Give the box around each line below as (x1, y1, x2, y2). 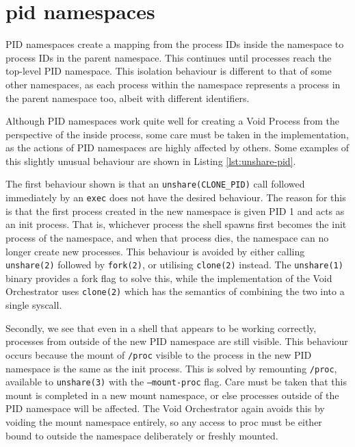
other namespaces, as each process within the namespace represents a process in (5, 77, 341, 91)
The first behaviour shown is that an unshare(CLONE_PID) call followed (5, 177, 305, 191)
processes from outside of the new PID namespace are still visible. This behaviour (5, 334, 348, 348)
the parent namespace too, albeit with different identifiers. (5, 90, 250, 105)
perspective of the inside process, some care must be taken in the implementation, (5, 127, 349, 141)
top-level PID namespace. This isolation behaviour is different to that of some (5, 64, 332, 78)
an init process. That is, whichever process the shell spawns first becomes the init (5, 217, 347, 231)
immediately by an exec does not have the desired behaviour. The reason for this (5, 190, 346, 205)
